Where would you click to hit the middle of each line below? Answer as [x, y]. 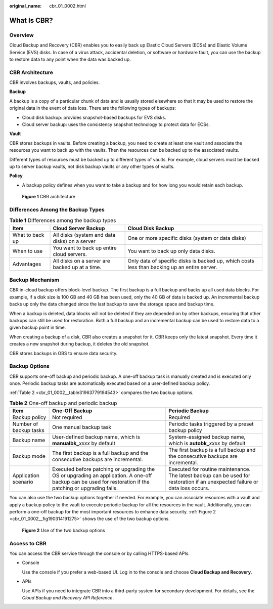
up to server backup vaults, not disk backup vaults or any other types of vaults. [92, 166]
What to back [28, 235]
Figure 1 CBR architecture [49, 197]
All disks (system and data [84, 235]
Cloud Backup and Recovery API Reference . [68, 597]
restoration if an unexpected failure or [214, 482]
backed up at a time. [77, 267]
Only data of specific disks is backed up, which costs [191, 260]
